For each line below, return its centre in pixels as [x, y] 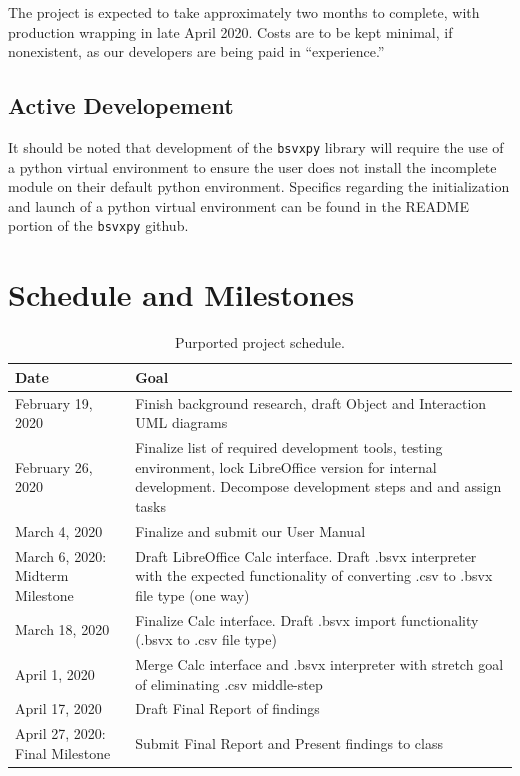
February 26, [54, 466]
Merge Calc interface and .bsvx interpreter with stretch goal [319, 664]
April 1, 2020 [55, 673]
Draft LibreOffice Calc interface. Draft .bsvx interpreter [306, 555]
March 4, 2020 [59, 530]
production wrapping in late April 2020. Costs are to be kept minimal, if [230, 31]
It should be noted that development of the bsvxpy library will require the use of [256, 146]
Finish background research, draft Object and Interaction [311, 402]
